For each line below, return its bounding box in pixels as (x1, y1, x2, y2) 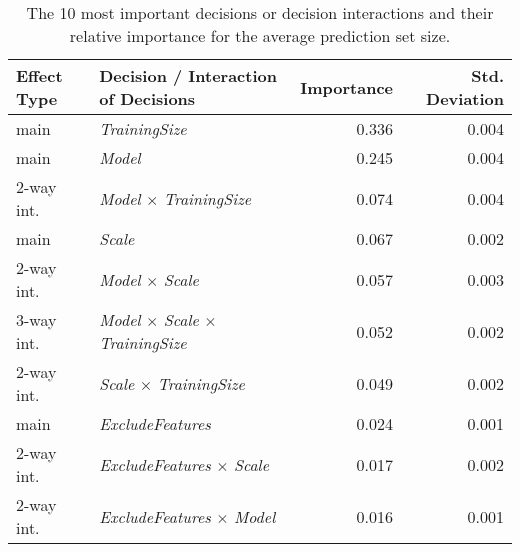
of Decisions (99, 87, 196, 110)
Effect (16, 64, 63, 87)
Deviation (426, 87, 504, 110)
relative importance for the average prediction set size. (69, 24, 451, 47)
